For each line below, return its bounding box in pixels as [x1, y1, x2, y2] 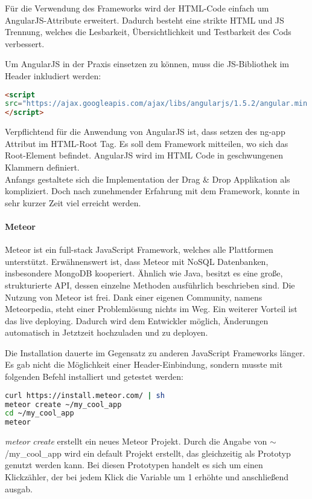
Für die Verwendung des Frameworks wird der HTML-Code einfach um [5, 2, 269, 14]
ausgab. [5, 482, 33, 495]
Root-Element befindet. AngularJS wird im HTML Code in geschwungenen [5, 149, 284, 161]
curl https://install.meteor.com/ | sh [5, 391, 165, 400]
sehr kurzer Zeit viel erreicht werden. [5, 196, 141, 209]
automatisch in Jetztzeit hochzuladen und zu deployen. [5, 326, 208, 339]
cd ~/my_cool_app [5, 409, 74, 418]
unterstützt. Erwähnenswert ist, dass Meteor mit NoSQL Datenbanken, [5, 255, 269, 267]
